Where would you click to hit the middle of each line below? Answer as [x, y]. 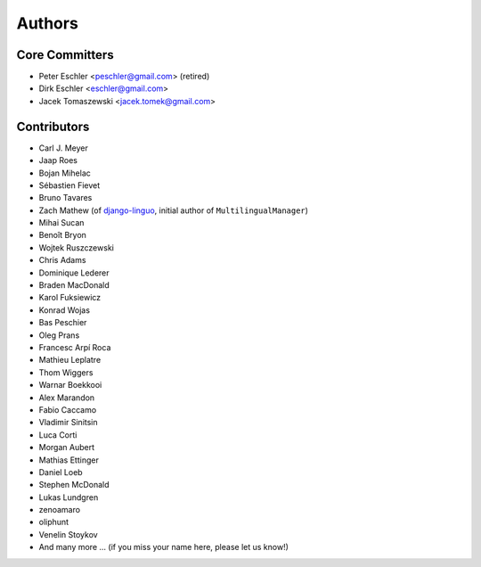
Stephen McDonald [74, 485]
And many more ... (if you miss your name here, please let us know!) [164, 547]
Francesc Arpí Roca [75, 347]
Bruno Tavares [65, 198]
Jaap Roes [58, 160]
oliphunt [54, 522]
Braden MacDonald [74, 285]
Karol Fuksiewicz [70, 298]
